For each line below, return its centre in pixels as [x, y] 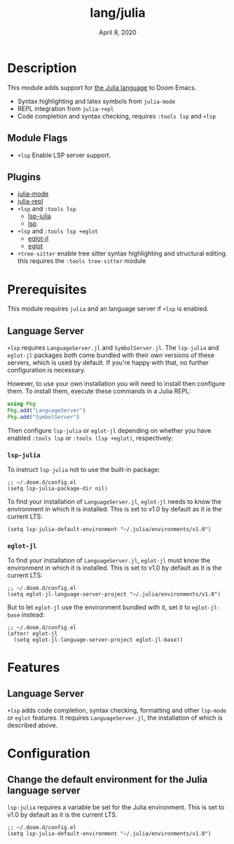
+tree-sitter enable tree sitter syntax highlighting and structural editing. [122, 253]
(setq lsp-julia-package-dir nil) [58, 488]
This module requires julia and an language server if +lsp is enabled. [108, 309]
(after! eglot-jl [33, 634]
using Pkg [22, 404]
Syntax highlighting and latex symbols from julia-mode [96, 101]
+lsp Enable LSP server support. [64, 155]
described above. [33, 725]
